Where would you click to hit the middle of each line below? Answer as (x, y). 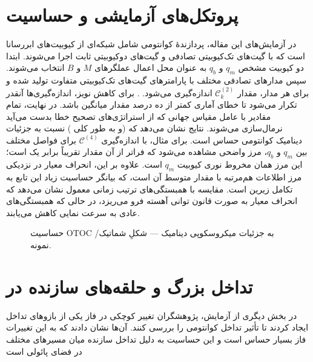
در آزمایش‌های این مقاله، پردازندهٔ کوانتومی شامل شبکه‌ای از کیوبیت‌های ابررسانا (151, 44)
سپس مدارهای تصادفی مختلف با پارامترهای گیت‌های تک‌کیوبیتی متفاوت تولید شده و (156, 80)
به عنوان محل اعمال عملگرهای (151, 67)
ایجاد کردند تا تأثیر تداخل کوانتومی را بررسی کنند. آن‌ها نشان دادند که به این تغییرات (157, 327)
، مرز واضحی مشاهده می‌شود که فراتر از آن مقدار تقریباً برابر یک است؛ (137, 152)
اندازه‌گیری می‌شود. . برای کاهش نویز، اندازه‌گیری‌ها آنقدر (109, 92)
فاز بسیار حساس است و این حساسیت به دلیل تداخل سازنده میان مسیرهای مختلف (156, 339)
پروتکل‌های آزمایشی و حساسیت (122, 15)
